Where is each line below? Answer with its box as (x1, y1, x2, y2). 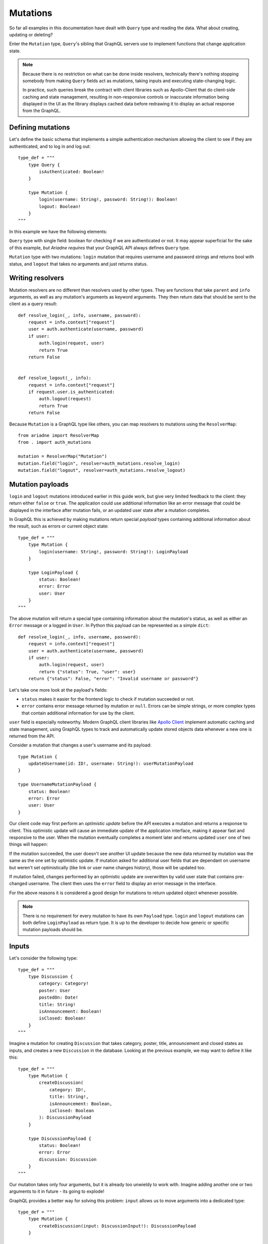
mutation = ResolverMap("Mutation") (18, 453, 107, 459)
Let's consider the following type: (9, 955, 78, 961)
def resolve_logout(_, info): (18, 375, 92, 381)
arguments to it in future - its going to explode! (9, 1188, 105, 1194)
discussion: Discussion (39, 1156, 97, 1162)
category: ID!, (49, 1087, 86, 1092)
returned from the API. (9, 733, 55, 739)
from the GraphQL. (22, 107, 61, 114)
